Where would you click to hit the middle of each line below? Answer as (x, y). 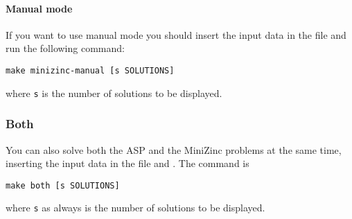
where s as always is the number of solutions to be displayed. (135, 208)
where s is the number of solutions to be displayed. (114, 93)
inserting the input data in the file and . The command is (127, 163)
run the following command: (65, 48)
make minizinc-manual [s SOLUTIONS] (90, 70)
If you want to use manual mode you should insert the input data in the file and (176, 34)
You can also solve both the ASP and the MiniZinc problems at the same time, (174, 149)
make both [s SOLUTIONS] (63, 185)
